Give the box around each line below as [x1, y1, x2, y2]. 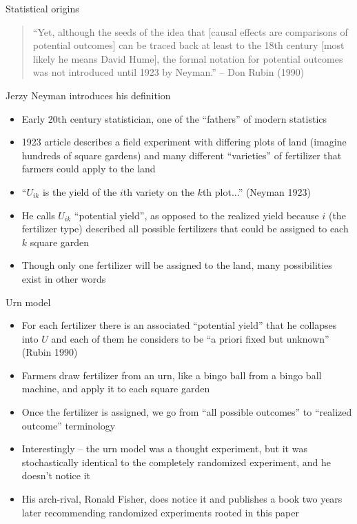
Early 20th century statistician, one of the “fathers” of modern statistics [21, 111, 327, 125]
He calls [21, 208, 55, 222]
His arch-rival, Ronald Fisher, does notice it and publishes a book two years [21, 492, 343, 506]
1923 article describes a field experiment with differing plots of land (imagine [21, 134, 347, 149]
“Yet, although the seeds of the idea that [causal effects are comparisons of [32, 24, 348, 39]
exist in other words [21, 271, 106, 285]
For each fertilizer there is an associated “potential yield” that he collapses [21, 318, 337, 332]
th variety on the [123, 184, 194, 199]
